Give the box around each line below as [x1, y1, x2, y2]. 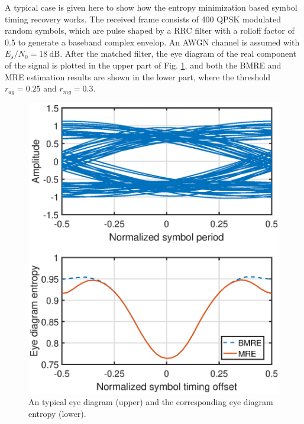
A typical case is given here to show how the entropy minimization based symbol [5, 1, 297, 13]
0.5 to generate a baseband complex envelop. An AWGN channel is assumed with [5, 35, 300, 48]
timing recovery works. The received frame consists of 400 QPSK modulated [5, 12, 281, 25]
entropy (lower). [28, 407, 86, 420]
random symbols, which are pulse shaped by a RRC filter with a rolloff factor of [5, 24, 295, 37]
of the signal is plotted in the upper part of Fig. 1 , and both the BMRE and [5, 58, 282, 71]
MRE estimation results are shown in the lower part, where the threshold [5, 70, 270, 83]
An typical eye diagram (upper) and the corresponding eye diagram [28, 396, 273, 408]
